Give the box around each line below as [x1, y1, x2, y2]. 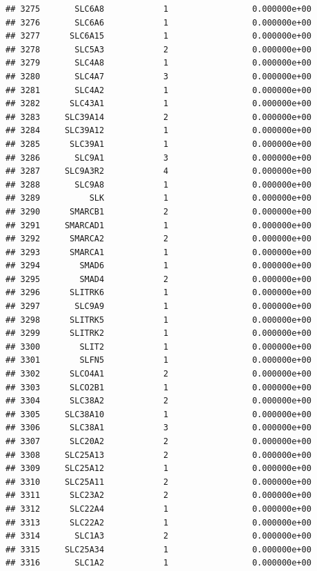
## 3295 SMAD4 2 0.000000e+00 [6, 274, 311, 284]
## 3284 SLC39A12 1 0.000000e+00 [6, 126, 311, 136]
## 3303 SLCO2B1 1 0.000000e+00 [6, 382, 311, 392]
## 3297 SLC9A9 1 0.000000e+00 [6, 301, 311, 312]
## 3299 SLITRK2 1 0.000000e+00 [6, 328, 311, 339]
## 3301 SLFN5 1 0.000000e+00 [6, 355, 311, 365]
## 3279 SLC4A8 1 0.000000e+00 [6, 58, 311, 68]
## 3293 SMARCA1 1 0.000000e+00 [6, 247, 311, 257]
